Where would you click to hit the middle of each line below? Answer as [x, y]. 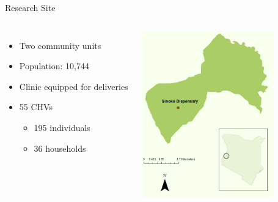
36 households [60, 148]
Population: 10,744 [54, 66]
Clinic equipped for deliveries [74, 86]
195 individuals [62, 127]
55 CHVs [36, 107]
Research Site [30, 7]
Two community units [60, 45]
